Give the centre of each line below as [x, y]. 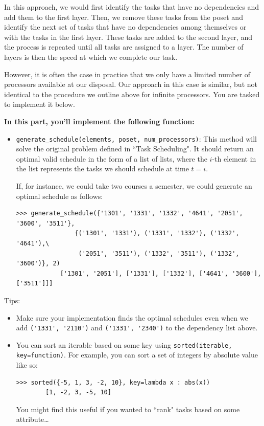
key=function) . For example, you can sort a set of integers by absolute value [137, 355]
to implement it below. [40, 104]
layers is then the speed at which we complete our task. [91, 57]
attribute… [32, 419]
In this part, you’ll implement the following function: [99, 121]
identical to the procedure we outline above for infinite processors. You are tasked [132, 94]
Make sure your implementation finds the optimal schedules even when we [132, 317]
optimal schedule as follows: [59, 196]
